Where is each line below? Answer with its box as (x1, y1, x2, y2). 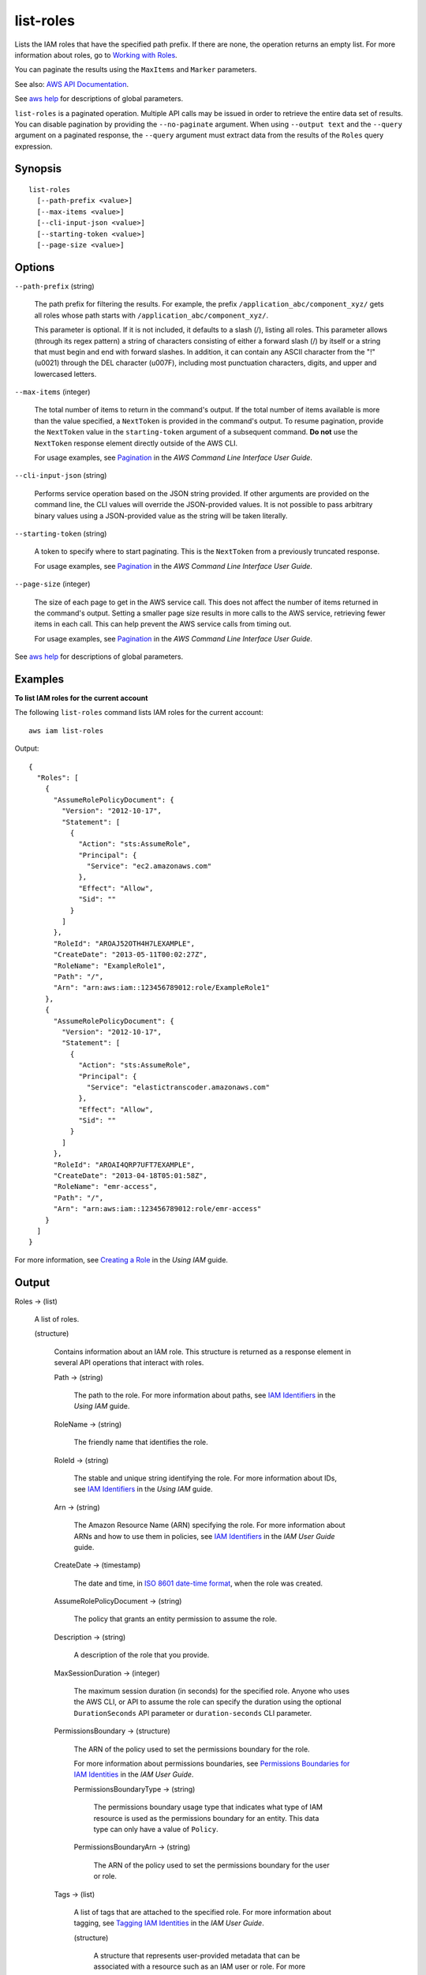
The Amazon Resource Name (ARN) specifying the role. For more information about (73, 1521, 346, 1530)
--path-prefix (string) (14, 281, 95, 291)
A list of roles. (34, 1315, 80, 1324)
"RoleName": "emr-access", (53, 1182, 158, 1191)
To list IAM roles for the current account (14, 694, 148, 702)
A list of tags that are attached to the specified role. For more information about (73, 1907, 331, 1917)
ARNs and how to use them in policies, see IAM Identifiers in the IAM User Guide (73, 1531, 335, 1540)
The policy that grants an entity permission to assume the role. (73, 1614, 278, 1623)
